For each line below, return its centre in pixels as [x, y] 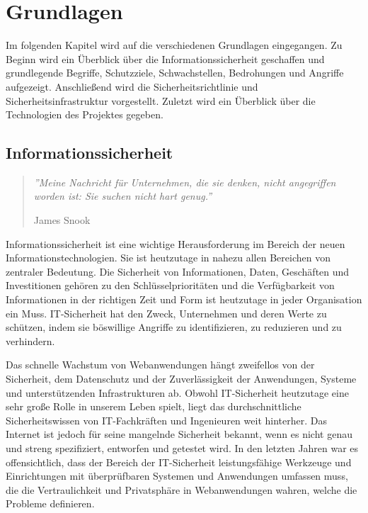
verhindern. [30, 340]
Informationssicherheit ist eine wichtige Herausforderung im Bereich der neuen [176, 243]
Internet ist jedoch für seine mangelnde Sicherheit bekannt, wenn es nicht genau [179, 434]
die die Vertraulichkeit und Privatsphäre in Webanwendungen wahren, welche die [182, 489]
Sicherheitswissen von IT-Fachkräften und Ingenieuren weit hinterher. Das [166, 420]
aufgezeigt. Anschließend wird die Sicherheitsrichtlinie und [132, 86]
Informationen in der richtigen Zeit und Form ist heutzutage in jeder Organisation [184, 299]
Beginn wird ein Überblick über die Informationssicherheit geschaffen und [165, 58]
